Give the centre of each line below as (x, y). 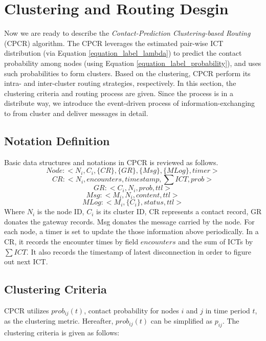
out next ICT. (26, 262)
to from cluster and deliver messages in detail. (76, 113)
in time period (228, 310)
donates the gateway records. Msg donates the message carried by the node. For (129, 221)
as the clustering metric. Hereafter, (59, 321)
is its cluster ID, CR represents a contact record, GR (179, 211)
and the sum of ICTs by (216, 241)
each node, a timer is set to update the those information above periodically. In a (131, 231)
